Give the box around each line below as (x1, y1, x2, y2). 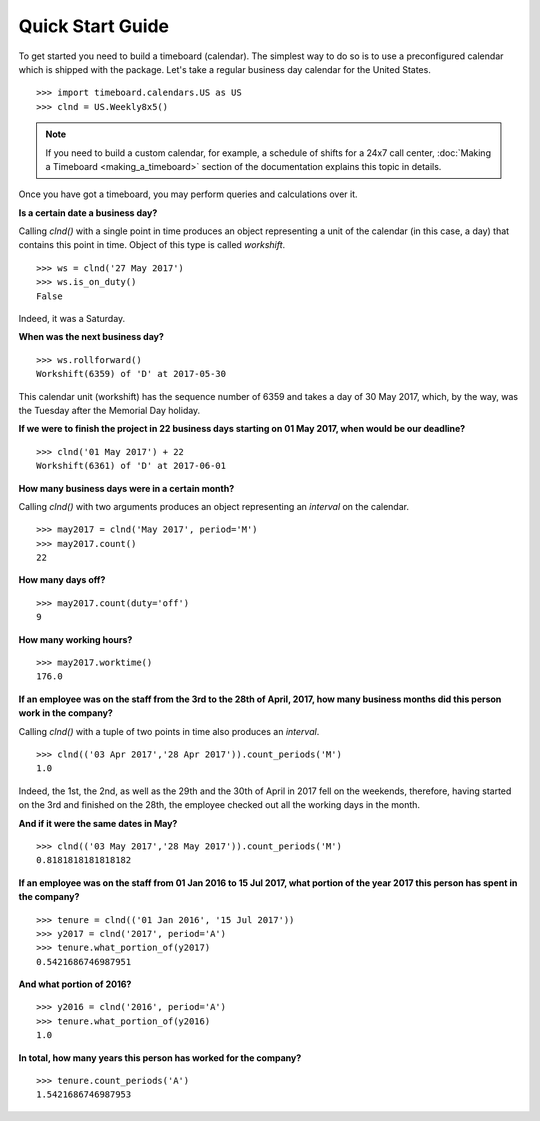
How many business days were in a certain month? (18, 482, 235, 494)
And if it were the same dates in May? (18, 817, 178, 829)
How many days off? (18, 574, 106, 586)
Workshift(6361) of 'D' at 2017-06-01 (36, 460, 227, 472)
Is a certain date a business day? (18, 206, 158, 219)
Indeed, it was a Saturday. (18, 313, 126, 325)
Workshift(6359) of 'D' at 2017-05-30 (36, 368, 227, 380)
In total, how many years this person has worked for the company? (18, 1051, 302, 1064)
